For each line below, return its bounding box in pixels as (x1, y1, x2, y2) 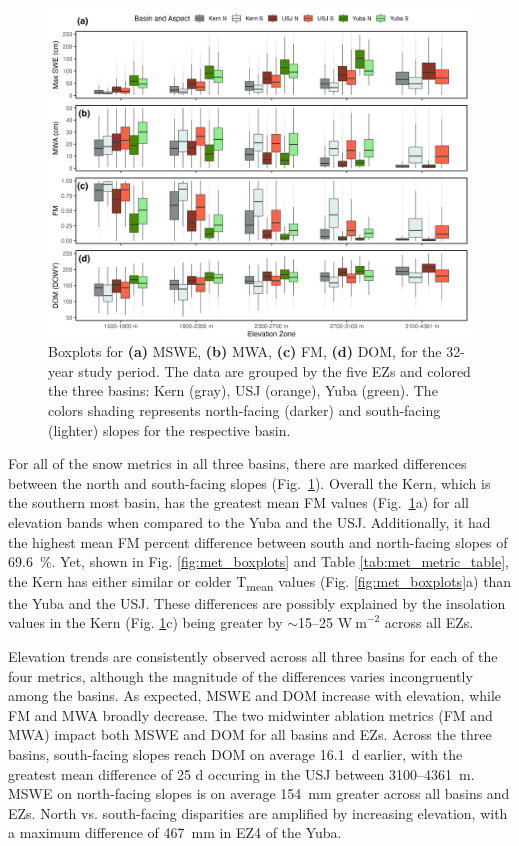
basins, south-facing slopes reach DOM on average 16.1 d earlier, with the (8, 744, 463, 764)
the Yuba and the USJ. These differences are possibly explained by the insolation (8, 592, 506, 613)
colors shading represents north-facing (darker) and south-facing (48, 399, 441, 420)
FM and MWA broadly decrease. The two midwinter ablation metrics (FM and (8, 704, 493, 725)
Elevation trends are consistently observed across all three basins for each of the (8, 646, 498, 667)
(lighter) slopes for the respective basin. (48, 419, 291, 440)
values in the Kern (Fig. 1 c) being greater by (8, 612, 283, 633)
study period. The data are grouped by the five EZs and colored (78, 360, 471, 381)
